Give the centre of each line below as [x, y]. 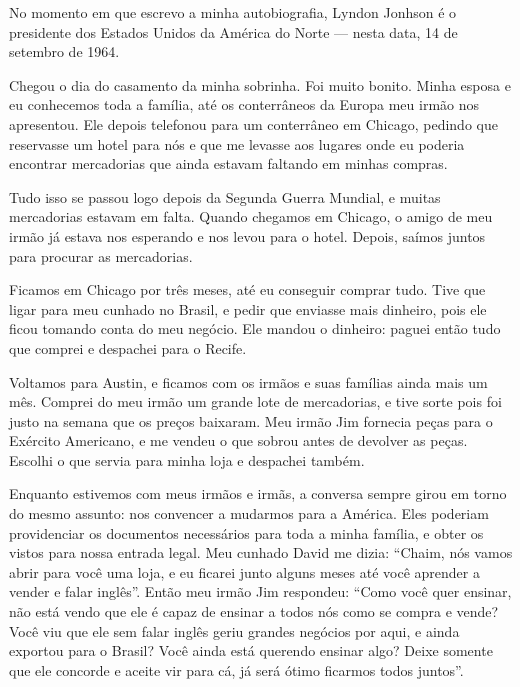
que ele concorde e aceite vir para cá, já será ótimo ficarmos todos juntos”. [236, 669]
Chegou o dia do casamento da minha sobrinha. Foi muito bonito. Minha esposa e [260, 84]
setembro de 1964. [64, 51]
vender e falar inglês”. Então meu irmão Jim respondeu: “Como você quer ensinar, [260, 591]
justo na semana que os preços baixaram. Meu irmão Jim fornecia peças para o [251, 420]
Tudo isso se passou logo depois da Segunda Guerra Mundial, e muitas [225, 196]
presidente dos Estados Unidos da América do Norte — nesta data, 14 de [233, 31]
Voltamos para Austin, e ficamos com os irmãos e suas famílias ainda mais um [248, 381]
